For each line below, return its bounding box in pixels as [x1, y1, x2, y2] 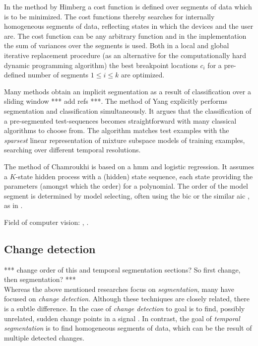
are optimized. [121, 69, 165, 80]
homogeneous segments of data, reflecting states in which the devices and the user [4, 21, 254, 31]
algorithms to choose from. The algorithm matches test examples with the [4, 125, 229, 136]
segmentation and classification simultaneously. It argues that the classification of [4, 105, 252, 116]
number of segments [28, 69, 89, 80]
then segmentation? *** [4, 274, 76, 284]
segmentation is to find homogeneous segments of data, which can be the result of [4, 323, 252, 333]
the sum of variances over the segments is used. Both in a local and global [4, 40, 229, 51]
